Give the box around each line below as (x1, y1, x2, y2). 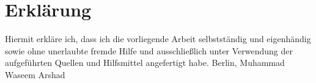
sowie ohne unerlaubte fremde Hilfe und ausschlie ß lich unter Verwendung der (5, 44, 293, 57)
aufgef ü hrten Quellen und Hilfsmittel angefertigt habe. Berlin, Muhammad (5, 56, 285, 69)
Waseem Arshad (5, 68, 65, 81)
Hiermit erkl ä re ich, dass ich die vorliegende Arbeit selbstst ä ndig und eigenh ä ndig (5, 32, 311, 45)
